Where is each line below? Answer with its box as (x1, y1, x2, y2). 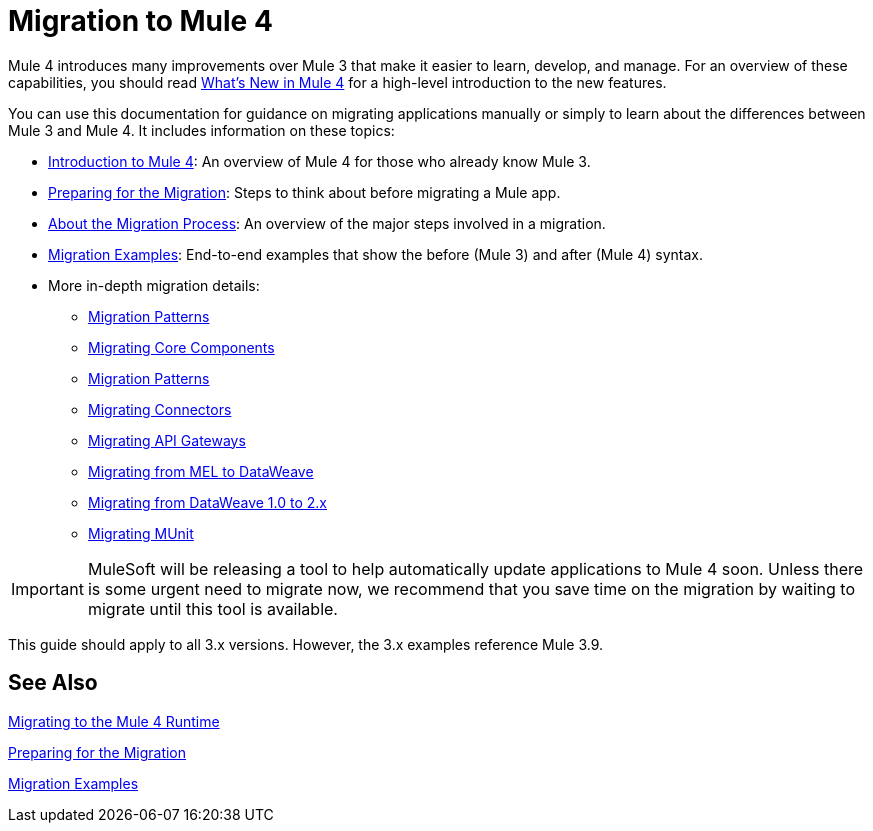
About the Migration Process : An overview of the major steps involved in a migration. (48, 214, 606, 232)
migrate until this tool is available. (87, 598, 338, 619)
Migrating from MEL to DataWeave (88, 462, 314, 480)
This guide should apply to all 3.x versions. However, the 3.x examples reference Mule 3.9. (8, 635, 604, 653)
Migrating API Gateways (88, 431, 246, 449)
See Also (8, 670, 98, 696)
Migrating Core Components (88, 338, 275, 356)
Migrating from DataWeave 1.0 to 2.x (88, 493, 327, 511)
